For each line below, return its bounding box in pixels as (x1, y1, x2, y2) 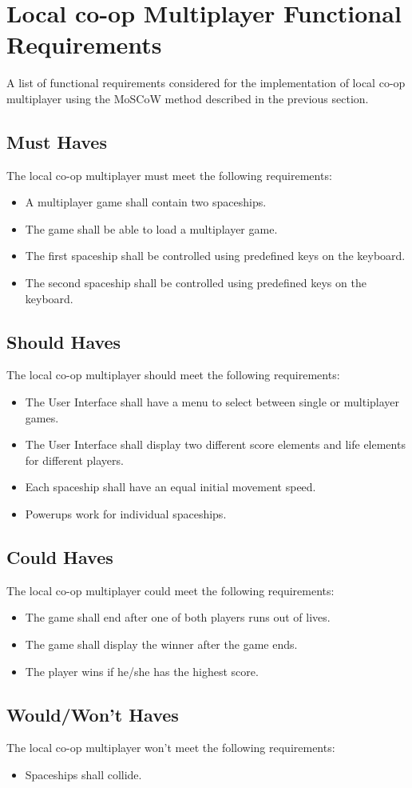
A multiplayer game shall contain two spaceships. (25, 194, 267, 210)
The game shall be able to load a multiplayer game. (25, 220, 278, 237)
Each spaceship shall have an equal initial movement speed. (25, 478, 316, 495)
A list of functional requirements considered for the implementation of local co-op (6, 74, 406, 91)
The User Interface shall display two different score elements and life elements (25, 436, 406, 453)
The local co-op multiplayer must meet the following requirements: (6, 166, 332, 183)
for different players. (25, 451, 124, 468)
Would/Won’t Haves (6, 702, 179, 726)
